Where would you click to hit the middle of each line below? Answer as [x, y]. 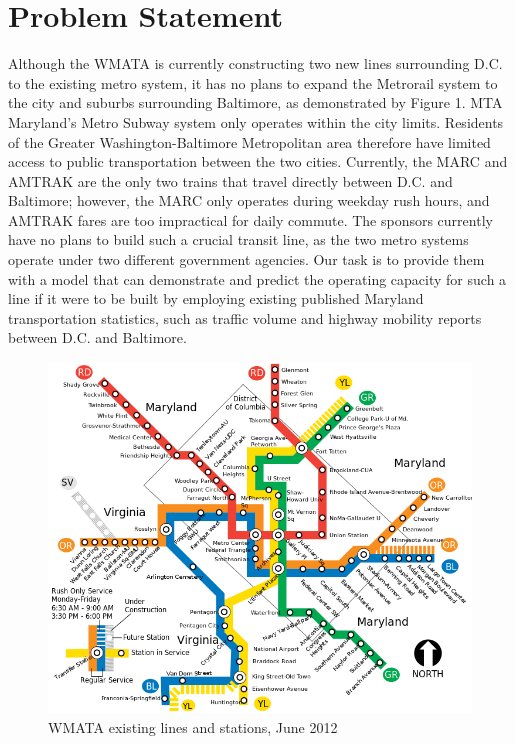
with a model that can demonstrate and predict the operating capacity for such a [257, 278]
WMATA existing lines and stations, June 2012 [193, 726]
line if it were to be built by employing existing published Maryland [216, 298]
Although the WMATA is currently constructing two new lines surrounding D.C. [255, 63]
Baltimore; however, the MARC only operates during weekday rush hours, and [249, 200]
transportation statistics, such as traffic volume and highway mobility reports [245, 317]
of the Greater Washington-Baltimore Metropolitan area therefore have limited [249, 141]
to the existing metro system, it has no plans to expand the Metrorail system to [253, 82]
